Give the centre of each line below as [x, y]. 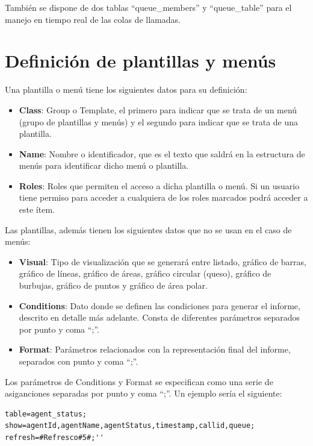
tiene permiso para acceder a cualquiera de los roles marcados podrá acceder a [163, 197]
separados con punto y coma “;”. [79, 361]
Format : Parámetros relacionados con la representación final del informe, [155, 349]
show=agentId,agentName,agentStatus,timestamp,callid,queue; [130, 426]
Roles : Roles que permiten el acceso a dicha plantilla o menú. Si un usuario [159, 185]
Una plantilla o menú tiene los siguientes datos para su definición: [126, 90]
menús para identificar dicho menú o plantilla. [104, 165]
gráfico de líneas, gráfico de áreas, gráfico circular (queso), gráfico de [145, 273]
